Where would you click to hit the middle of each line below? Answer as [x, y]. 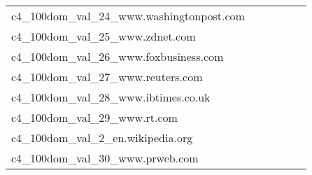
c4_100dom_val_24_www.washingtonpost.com [128, 16]
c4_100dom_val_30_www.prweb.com [105, 158]
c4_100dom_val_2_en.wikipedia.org [102, 138]
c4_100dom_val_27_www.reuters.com [107, 77]
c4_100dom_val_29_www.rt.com [94, 117]
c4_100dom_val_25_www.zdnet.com [104, 36]
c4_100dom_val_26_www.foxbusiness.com [118, 56]
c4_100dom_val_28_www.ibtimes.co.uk [111, 97]
